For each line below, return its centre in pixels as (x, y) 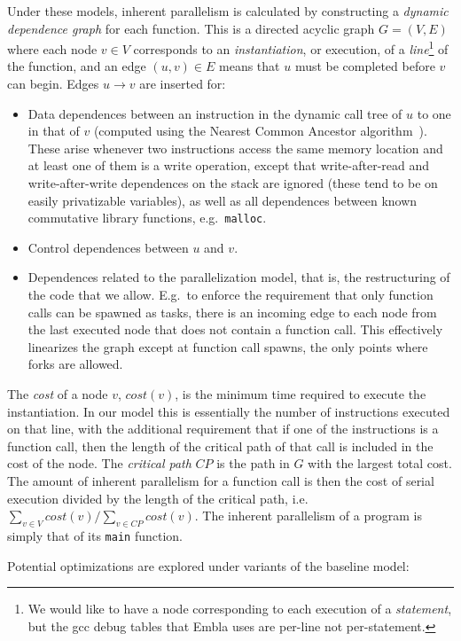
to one (434, 113)
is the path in (253, 463)
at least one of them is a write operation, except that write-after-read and (229, 165)
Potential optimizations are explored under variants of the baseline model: (208, 565)
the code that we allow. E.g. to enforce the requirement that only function (230, 295)
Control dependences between (108, 247)
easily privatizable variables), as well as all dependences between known (223, 200)
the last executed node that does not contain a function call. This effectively (235, 329)
